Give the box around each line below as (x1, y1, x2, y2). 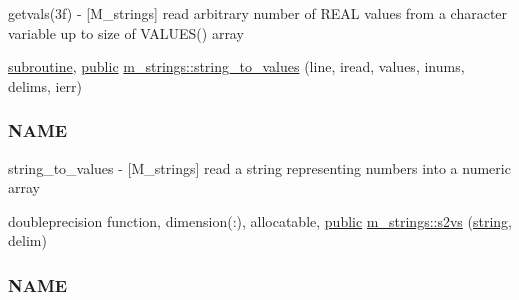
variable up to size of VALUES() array (8, 22, 244, 43)
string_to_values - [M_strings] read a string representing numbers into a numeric (8, 157, 511, 178)
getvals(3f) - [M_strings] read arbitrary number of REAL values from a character (8, 3, 508, 23)
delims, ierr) (8, 75, 83, 96)
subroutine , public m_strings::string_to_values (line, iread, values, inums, (8, 56, 465, 77)
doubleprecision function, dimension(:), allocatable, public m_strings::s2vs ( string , (8, 210, 513, 231)
